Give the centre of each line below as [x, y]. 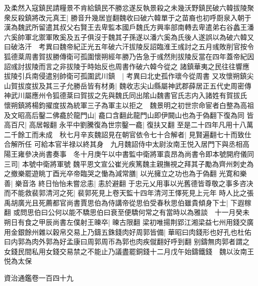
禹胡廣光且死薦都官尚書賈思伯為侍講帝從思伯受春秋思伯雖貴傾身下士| [116, 202]
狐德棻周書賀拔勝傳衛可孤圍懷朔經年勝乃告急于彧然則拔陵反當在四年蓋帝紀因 [129, 56]
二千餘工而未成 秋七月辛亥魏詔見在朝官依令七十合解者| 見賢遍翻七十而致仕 [128, 134]
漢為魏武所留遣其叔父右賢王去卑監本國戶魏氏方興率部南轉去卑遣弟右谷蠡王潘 [129, 27]
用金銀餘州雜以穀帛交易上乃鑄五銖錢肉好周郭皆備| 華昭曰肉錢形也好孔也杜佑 [128, 232]
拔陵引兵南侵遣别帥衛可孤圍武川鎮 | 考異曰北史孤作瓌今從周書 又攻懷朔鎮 [126, 76]
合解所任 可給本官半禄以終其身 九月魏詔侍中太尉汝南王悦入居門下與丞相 [123, 144]
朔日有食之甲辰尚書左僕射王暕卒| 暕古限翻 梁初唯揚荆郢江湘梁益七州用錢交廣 [129, 222]
